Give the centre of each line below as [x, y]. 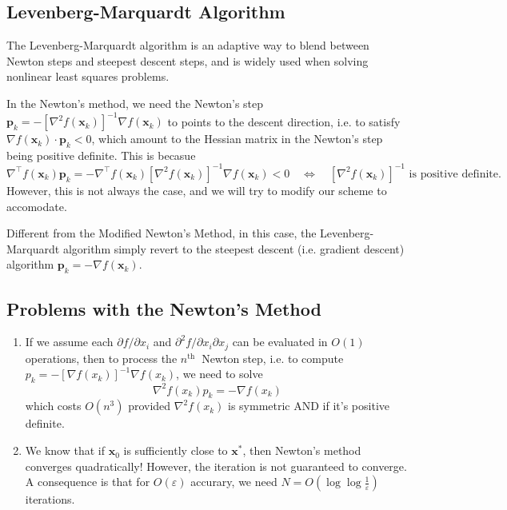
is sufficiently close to [176, 450]
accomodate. [37, 206]
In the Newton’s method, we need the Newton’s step [135, 103]
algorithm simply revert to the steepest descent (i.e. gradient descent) [234, 248]
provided [150, 406]
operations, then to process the [101, 358]
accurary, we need [234, 482]
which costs [53, 406]
